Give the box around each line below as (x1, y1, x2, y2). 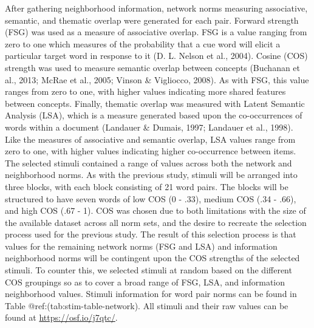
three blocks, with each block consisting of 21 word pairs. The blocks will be (5, 180, 288, 193)
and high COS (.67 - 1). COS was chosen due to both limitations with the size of (5, 204, 306, 217)
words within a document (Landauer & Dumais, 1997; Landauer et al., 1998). (5, 120, 293, 133)
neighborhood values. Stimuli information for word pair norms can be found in (5, 287, 297, 300)
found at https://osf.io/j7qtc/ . (5, 311, 118, 324)
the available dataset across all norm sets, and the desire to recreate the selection (5, 216, 307, 228)
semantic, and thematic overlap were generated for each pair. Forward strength (5, 13, 299, 26)
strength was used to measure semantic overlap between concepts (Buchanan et (5, 61, 301, 73)
